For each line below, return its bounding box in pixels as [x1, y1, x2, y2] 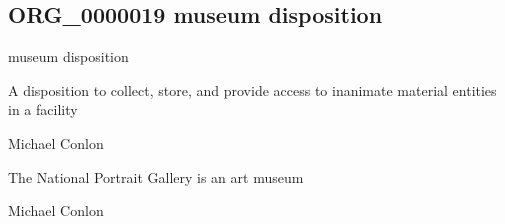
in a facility [8, 99, 78, 120]
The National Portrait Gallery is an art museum [8, 166, 304, 187]
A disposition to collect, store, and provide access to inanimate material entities [8, 79, 497, 100]
